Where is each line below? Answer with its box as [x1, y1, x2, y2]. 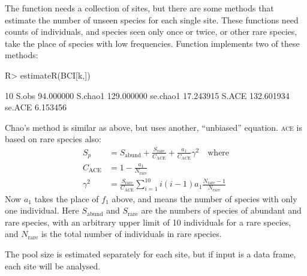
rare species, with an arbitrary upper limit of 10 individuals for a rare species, [5, 215, 291, 228]
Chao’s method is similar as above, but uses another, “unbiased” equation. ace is [5, 121, 302, 133]
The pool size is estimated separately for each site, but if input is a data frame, [5, 248, 296, 260]
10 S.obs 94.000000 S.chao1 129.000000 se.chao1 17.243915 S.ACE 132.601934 [5, 89, 290, 101]
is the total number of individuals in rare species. [41, 227, 222, 240]
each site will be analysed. [5, 259, 101, 272]
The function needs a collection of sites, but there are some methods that [5, 2, 274, 14]
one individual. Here [5, 204, 79, 217]
